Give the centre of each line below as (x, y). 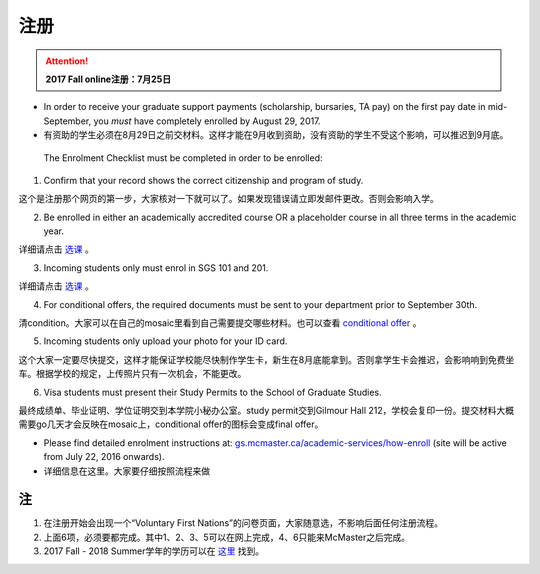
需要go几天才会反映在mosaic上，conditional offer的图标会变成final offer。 (171, 424)
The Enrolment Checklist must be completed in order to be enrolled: (183, 157)
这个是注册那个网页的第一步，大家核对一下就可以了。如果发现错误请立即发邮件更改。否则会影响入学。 (228, 199)
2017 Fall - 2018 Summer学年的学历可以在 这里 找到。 (154, 551)
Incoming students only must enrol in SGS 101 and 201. (156, 267)
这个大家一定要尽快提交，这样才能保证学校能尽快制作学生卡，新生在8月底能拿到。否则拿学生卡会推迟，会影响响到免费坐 (266, 359)
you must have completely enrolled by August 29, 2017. (207, 121)
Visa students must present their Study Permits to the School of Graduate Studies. (212, 392)
